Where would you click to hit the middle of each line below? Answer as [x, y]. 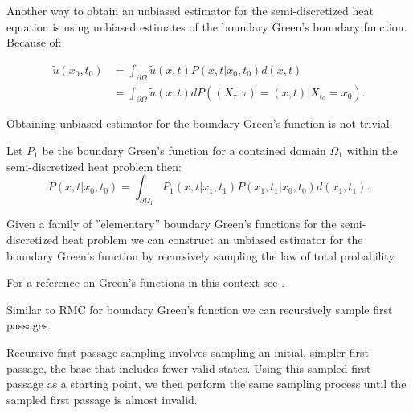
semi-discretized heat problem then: [94, 166]
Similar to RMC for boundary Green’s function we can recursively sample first [200, 309]
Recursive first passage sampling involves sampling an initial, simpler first [188, 352]
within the [372, 151]
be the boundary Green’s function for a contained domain [184, 151]
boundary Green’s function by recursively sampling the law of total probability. [202, 255]
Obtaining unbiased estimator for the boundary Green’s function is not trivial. [200, 123]
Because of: [34, 42]
